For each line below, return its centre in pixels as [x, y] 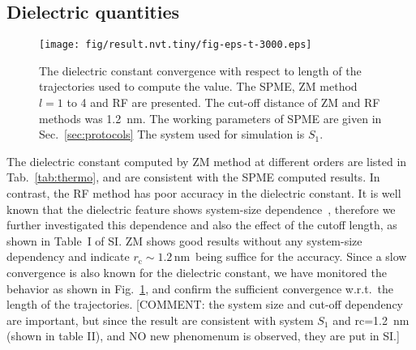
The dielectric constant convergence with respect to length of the [200, 70]
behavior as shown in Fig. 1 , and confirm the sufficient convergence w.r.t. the [200, 288]
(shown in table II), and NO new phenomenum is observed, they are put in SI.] [203, 336]
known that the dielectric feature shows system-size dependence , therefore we [201, 209]
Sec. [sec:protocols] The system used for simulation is [172, 134]
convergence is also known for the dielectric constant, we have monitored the [197, 272]
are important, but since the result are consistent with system [160, 320]
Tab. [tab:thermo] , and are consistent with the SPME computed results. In [193, 177]
